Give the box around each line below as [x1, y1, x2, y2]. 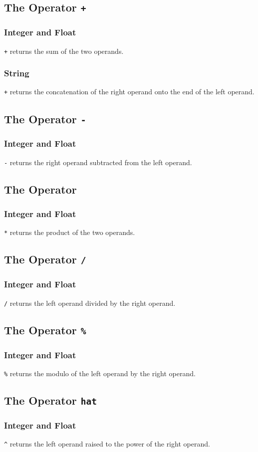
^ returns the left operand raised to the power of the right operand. [4, 439, 210, 449]
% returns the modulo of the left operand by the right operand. [4, 368, 196, 378]
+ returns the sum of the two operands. [4, 45, 124, 56]
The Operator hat [4, 392, 97, 408]
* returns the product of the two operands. [4, 227, 135, 237]
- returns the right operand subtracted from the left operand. [4, 157, 192, 167]
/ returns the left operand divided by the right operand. [4, 297, 176, 308]
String [4, 67, 29, 79]
